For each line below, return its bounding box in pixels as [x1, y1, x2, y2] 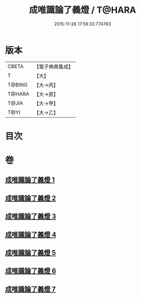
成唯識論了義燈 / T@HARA [28, 4, 137, 16]
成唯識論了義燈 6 [5, 267, 56, 275]
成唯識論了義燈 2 [5, 194, 56, 202]
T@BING [7, 81, 28, 88]
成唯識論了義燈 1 [5, 176, 55, 184]
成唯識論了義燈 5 [5, 248, 56, 257]
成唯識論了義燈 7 [5, 285, 56, 293]
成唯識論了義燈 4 [5, 230, 56, 239]
